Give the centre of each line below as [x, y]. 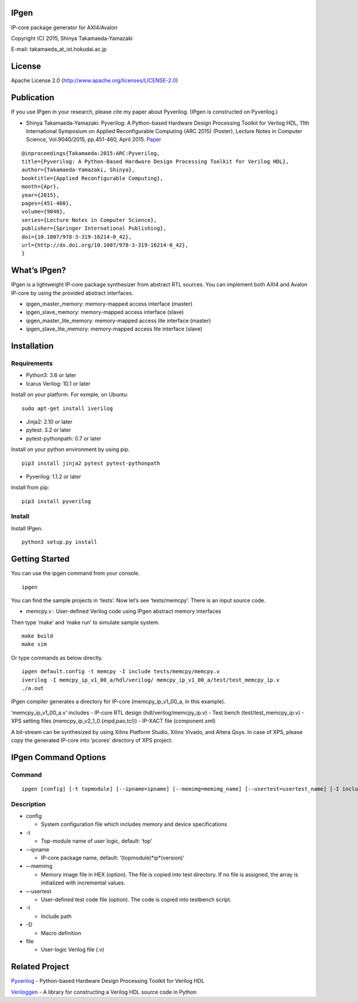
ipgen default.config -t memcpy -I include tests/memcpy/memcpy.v [121, 672]
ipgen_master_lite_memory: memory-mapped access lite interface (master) [118, 320]
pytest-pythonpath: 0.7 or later [64, 438]
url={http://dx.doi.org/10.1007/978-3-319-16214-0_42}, [105, 245]
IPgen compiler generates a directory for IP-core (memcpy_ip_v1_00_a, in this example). [118, 702]
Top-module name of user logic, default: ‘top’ [96, 841]
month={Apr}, [41, 187]
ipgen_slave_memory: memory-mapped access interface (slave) [105, 312]
